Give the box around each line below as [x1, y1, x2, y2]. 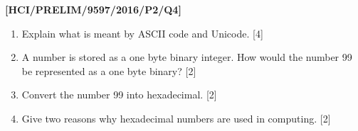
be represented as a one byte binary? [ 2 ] [21, 63, 196, 78]
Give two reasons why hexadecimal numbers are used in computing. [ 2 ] [21, 110, 331, 125]
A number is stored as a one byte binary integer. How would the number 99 [21, 50, 352, 64]
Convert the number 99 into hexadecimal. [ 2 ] [21, 87, 217, 102]
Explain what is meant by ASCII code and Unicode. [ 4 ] [21, 25, 263, 40]
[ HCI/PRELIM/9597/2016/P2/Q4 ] [5, 2, 181, 16]
